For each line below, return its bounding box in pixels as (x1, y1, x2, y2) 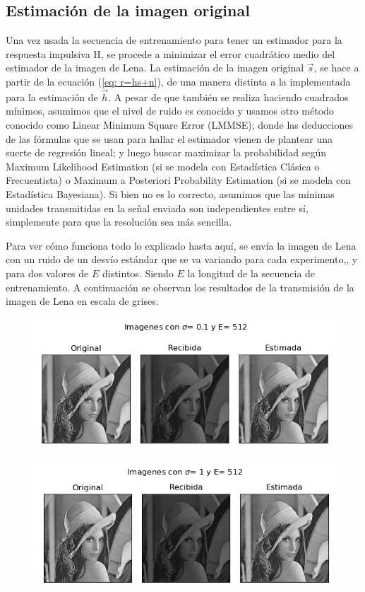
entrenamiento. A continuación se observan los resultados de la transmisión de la (6, 279, 354, 294)
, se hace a (313, 60, 359, 75)
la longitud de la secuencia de (187, 265, 316, 280)
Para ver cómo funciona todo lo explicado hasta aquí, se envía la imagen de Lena (6, 238, 357, 253)
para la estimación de (6, 89, 98, 104)
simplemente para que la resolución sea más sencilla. (6, 214, 232, 229)
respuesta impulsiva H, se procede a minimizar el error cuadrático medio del (6, 46, 335, 61)
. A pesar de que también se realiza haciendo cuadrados (108, 89, 349, 104)
